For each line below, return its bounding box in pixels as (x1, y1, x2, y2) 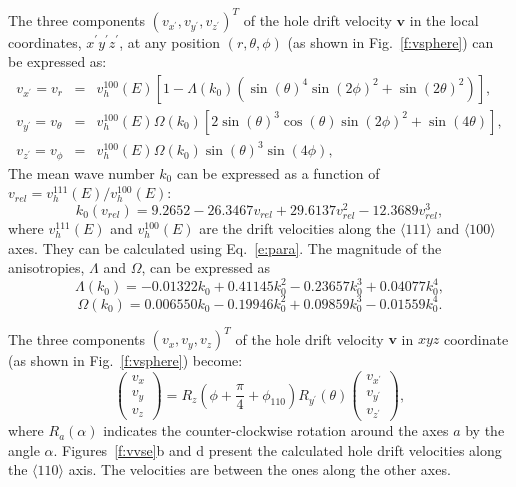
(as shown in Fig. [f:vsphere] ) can (287, 31, 494, 52)
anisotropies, (8, 257, 85, 278)
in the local (409, 9, 479, 30)
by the (465, 420, 505, 441)
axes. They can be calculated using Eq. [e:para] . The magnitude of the (8, 237, 442, 258)
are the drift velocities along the (199, 218, 396, 239)
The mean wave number (8, 162, 155, 183)
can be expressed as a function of (176, 162, 380, 183)
